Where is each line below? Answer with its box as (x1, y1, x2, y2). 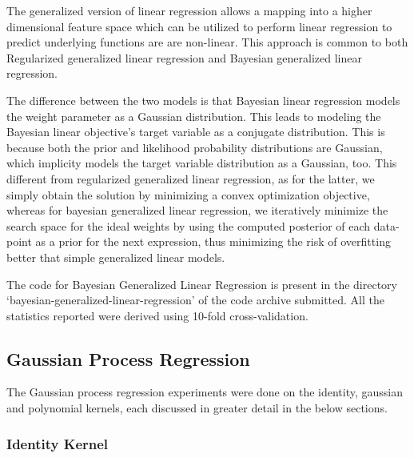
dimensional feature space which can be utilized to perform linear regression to (6, 18, 392, 34)
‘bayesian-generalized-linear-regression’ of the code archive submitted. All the (6, 291, 384, 308)
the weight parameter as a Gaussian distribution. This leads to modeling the (6, 107, 381, 124)
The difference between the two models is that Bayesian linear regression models (6, 91, 400, 108)
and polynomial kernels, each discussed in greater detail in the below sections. (6, 400, 388, 416)
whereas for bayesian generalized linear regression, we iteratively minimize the (6, 202, 388, 219)
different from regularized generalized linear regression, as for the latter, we (6, 170, 375, 187)
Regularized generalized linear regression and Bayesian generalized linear (6, 49, 362, 66)
